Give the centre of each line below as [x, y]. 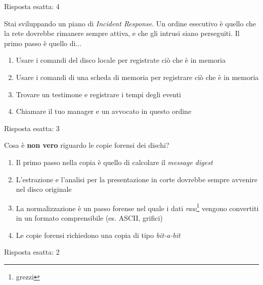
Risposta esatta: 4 [32, 6]
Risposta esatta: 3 [32, 128]
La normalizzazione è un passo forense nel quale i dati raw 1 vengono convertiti [137, 207]
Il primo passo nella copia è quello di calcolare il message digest [114, 162]
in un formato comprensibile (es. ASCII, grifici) [89, 217]
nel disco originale [44, 189]
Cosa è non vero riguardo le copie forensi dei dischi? [87, 145]
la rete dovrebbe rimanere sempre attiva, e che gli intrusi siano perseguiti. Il [122, 33]
